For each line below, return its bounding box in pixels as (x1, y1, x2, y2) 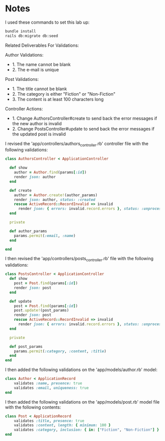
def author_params (9, 229, 48, 234)
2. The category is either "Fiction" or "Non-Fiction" (12, 91, 115, 97)
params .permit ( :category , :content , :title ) (14, 348, 107, 354)
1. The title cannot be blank (12, 86, 67, 92)
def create (9, 188, 32, 193)
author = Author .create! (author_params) (14, 193, 98, 198)
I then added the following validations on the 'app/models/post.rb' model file (5, 399, 160, 405)
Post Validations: (5, 76, 39, 82)
